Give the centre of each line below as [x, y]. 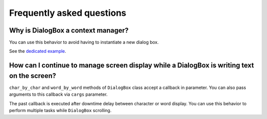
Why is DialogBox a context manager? [69, 30]
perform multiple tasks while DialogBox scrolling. [60, 111]
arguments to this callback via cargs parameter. [58, 94]
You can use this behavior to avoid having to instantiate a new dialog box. [84, 42]
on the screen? [33, 76]
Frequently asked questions [68, 13]
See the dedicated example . [38, 51]
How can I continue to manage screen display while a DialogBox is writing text [132, 65]
